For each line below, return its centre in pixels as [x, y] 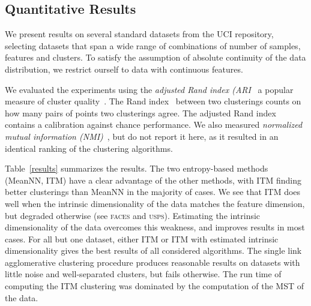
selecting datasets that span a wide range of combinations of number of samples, [153, 45]
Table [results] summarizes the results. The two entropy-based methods [137, 168]
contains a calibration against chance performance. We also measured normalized [154, 124]
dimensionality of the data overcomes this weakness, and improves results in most [155, 227]
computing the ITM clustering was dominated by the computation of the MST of [154, 286]
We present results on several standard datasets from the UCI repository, [139, 34]
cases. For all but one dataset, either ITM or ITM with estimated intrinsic [142, 238]
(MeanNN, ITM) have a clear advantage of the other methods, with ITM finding [153, 180]
